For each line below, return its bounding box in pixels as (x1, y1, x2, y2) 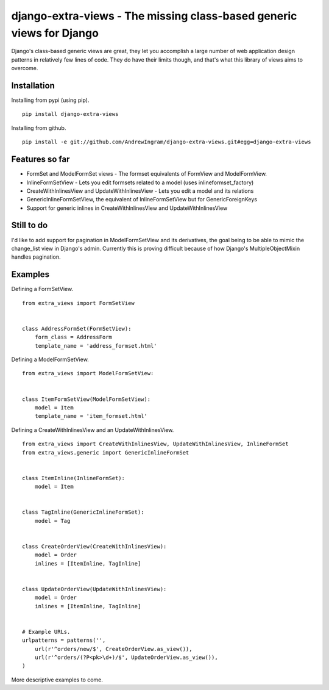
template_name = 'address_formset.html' (34, 342, 158, 349)
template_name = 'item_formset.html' (34, 412, 147, 420)
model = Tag (34, 517, 71, 524)
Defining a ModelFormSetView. (11, 356, 90, 363)
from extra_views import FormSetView (22, 300, 135, 306)
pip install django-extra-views (22, 110, 119, 118)
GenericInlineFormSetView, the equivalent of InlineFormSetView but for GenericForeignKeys (26, 196, 257, 203)
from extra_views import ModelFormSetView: (22, 370, 154, 377)
